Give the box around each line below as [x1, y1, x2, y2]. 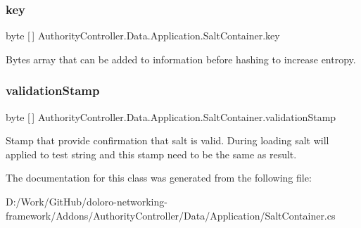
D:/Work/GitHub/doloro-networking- [6, 194, 167, 208]
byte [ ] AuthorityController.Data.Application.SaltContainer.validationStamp [6, 109, 336, 124]
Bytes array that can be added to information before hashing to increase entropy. [6, 51, 356, 66]
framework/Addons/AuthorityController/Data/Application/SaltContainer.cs [6, 208, 336, 222]
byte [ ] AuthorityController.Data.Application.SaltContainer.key [6, 28, 280, 43]
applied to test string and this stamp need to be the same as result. [6, 146, 297, 161]
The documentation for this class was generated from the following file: [6, 170, 312, 185]
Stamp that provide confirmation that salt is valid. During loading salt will [6, 133, 329, 148]
